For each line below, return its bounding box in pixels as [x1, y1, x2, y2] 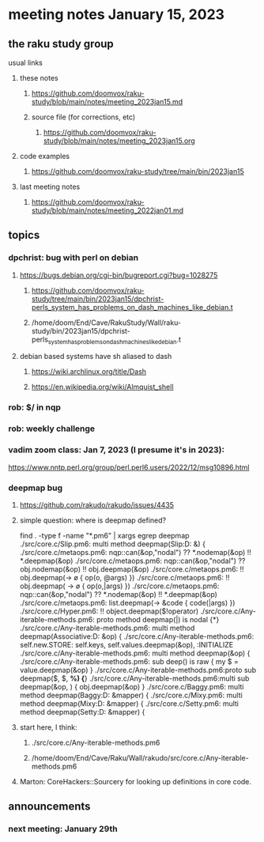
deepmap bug [8, 482, 63, 493]
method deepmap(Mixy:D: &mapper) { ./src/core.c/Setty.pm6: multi [19, 698, 239, 708]
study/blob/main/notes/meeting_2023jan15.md [31, 97, 183, 106]
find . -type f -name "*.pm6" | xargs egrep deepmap [19, 530, 190, 540]
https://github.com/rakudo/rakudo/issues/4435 [19, 500, 175, 509]
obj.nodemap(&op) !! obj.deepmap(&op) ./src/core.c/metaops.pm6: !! [19, 564, 244, 574]
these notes [19, 74, 58, 82]
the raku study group [8, 37, 115, 51]
